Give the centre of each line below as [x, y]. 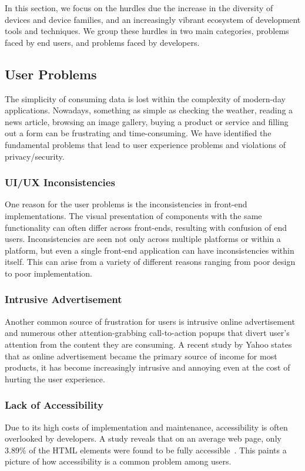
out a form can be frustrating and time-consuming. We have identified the [138, 133]
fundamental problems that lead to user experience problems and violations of [145, 144]
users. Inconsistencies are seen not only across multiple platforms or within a [143, 239]
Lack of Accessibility [54, 405]
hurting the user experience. [55, 379]
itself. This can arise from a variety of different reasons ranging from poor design [150, 262]
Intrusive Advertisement [63, 299]
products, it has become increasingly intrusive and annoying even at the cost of [148, 367]
